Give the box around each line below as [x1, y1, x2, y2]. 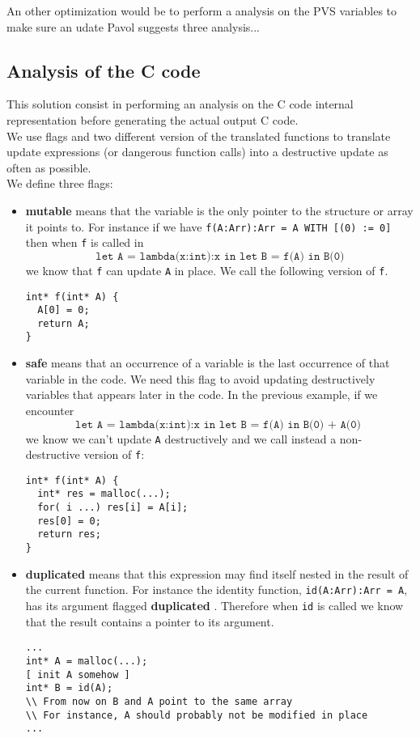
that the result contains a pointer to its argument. [25, 613, 274, 630]
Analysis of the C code [6, 57, 201, 83]
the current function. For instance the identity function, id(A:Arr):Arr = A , [25, 581, 408, 598]
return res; [37, 528, 101, 541]
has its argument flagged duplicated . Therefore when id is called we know [25, 597, 404, 614]
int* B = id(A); [25, 682, 113, 694]
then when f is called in [25, 234, 144, 251]
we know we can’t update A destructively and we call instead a [25, 430, 337, 447]
